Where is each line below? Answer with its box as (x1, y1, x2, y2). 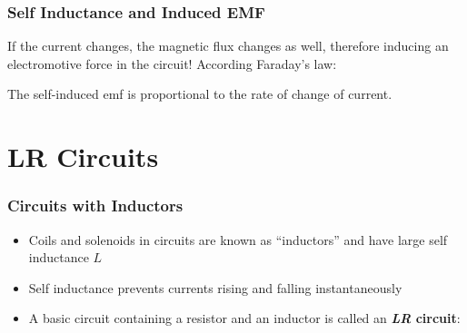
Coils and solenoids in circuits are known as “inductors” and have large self (28, 230, 448, 249)
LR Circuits (7, 138, 159, 175)
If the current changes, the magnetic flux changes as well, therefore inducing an (7, 36, 449, 55)
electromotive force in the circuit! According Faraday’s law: (7, 54, 337, 73)
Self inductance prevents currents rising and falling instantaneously (28, 278, 402, 297)
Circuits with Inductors (7, 194, 184, 217)
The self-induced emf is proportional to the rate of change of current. (7, 84, 392, 103)
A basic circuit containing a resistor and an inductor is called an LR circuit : (28, 309, 461, 328)
